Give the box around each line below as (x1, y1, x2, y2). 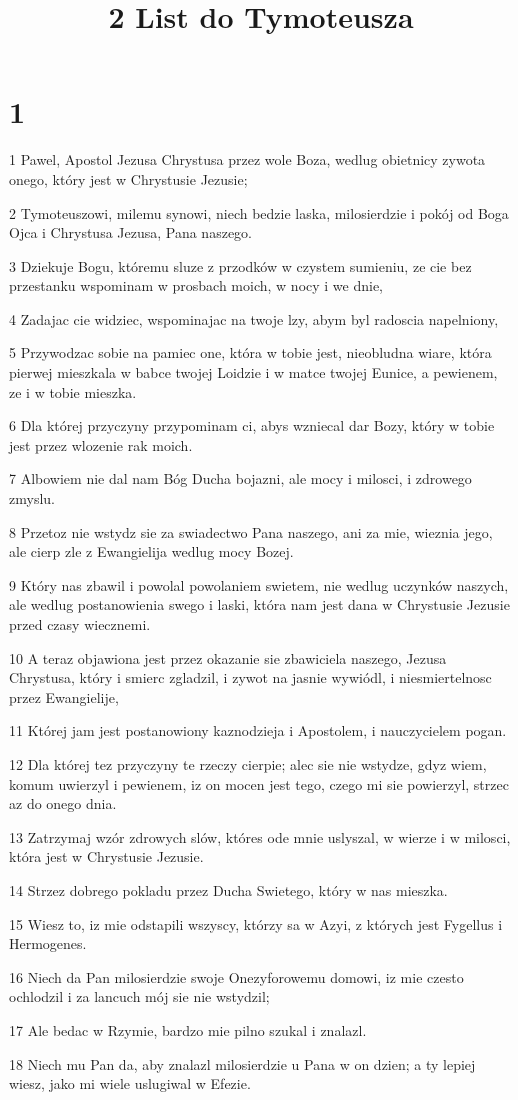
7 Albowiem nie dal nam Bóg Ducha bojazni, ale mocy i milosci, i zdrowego (9, 468, 472, 489)
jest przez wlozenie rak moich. (9, 434, 193, 455)
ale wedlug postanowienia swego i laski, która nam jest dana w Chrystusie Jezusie (9, 594, 510, 615)
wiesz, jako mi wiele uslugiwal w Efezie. (9, 1073, 251, 1094)
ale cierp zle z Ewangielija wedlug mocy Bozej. (9, 541, 294, 562)
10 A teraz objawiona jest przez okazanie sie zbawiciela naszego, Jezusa (9, 647, 447, 668)
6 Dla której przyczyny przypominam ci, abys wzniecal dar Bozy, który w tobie (9, 415, 495, 436)
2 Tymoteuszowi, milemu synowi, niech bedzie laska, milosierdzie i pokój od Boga (9, 202, 509, 223)
